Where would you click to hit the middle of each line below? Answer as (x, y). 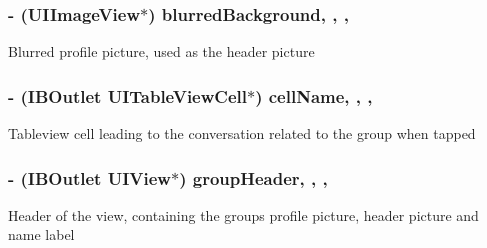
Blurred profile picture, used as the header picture (161, 51)
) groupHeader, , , (253, 177)
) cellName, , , (314, 95)
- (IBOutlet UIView (89, 177)
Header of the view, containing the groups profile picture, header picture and (243, 214)
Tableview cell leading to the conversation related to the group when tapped (242, 133)
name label (41, 234)
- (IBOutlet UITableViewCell (127, 95)
